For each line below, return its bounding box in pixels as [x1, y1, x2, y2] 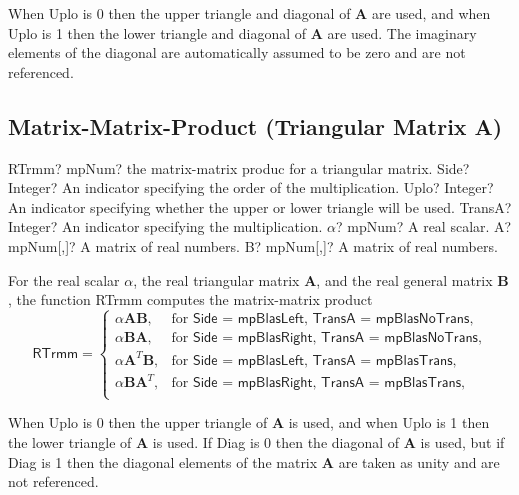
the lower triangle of [8, 431, 132, 452]
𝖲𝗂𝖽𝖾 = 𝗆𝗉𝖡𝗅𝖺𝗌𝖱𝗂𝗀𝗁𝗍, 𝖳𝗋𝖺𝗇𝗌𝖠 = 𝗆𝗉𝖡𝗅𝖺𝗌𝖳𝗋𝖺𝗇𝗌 [192, 376, 462, 391]
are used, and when [371, 3, 491, 23]
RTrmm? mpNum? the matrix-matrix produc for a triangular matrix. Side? [8, 157, 470, 178]
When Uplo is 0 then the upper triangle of [8, 412, 268, 433]
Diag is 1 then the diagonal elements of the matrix [8, 451, 318, 472]
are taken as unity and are [338, 451, 500, 472]
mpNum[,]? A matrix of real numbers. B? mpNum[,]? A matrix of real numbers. [8, 235, 498, 256]
